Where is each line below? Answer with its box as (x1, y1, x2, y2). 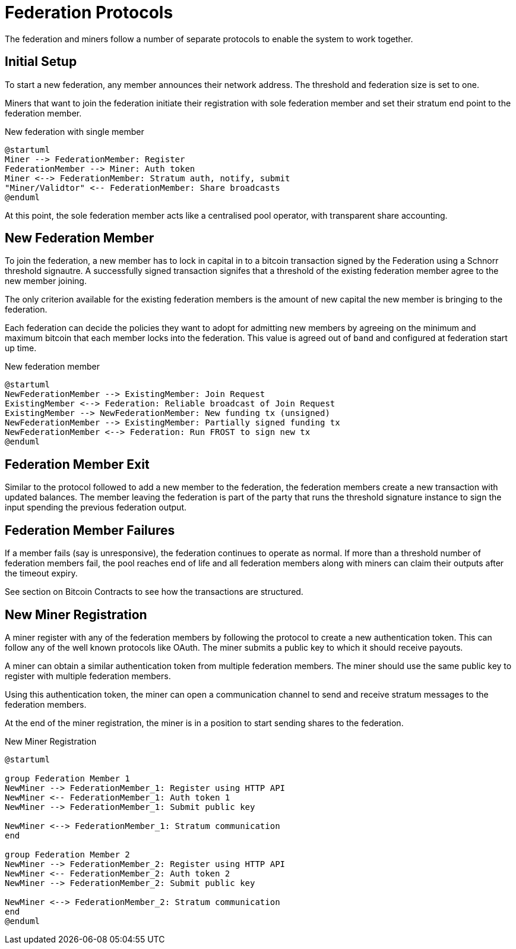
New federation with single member (5, 126, 144, 137)
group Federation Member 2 (5, 849, 130, 859)
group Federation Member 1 (5, 773, 130, 783)
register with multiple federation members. (5, 670, 171, 681)
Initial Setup (5, 54, 77, 70)
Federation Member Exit (5, 456, 150, 472)
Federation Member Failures (5, 522, 175, 538)
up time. (5, 343, 37, 354)
